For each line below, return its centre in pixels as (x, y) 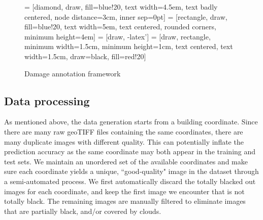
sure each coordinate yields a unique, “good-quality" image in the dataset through (131, 171)
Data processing (47, 100)
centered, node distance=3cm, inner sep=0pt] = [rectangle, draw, (126, 16)
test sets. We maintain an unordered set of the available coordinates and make (126, 161)
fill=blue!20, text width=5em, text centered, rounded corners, (120, 27)
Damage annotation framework (73, 73)
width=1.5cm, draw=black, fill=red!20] (85, 56)
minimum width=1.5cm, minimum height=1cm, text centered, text (129, 46)
